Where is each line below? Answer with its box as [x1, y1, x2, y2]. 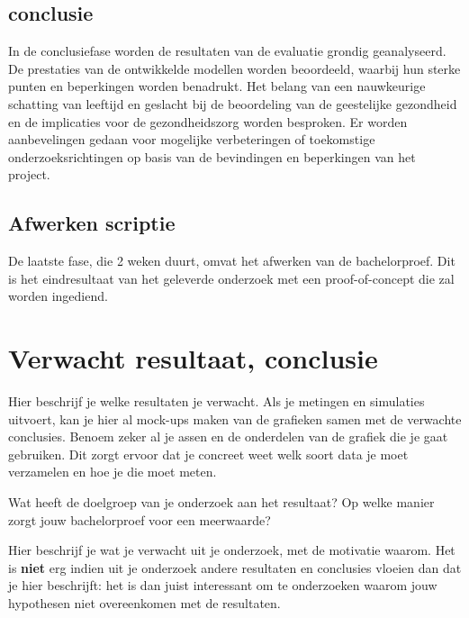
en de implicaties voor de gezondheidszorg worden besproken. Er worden [8, 112, 408, 131]
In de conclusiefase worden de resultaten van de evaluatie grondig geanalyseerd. [8, 41, 446, 60]
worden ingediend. [8, 286, 108, 305]
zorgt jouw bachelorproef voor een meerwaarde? [8, 510, 271, 529]
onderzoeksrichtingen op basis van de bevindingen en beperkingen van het [8, 147, 416, 166]
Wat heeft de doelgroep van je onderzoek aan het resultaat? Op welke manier [8, 493, 435, 512]
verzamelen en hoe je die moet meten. [8, 462, 217, 481]
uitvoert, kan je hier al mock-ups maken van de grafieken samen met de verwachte [8, 409, 462, 428]
